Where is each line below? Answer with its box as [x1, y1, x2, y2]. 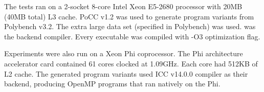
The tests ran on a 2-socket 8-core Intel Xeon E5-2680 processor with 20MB [4, 1, 243, 11]
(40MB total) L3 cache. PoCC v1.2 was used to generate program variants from [4, 11, 254, 21]
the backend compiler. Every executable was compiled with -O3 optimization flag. [4, 31, 260, 41]
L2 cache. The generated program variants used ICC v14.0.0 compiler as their [4, 68, 248, 79]
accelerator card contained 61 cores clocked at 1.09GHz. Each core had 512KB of [4, 58, 258, 68]
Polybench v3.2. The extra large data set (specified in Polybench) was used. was [4, 21, 256, 32]
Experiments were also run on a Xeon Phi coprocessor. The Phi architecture [4, 48, 243, 59]
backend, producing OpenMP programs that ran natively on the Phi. [4, 78, 221, 89]
